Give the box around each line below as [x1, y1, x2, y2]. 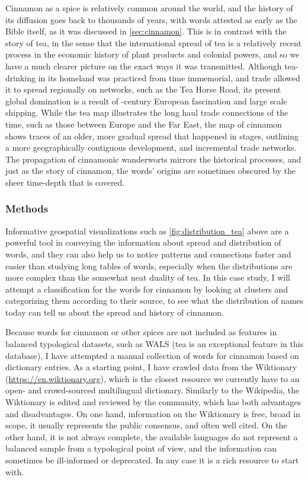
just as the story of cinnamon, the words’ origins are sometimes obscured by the [5, 164, 296, 177]
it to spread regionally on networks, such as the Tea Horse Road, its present [5, 83, 281, 96]
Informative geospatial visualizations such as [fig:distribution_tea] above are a [5, 224, 289, 237]
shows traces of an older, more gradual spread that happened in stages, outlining [5, 129, 299, 142]
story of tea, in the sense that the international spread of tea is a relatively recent [5, 36, 301, 49]
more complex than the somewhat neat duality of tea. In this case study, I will [5, 271, 290, 284]
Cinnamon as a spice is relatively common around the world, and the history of [5, 2, 293, 14]
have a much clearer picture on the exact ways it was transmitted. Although [5, 59, 282, 72]
